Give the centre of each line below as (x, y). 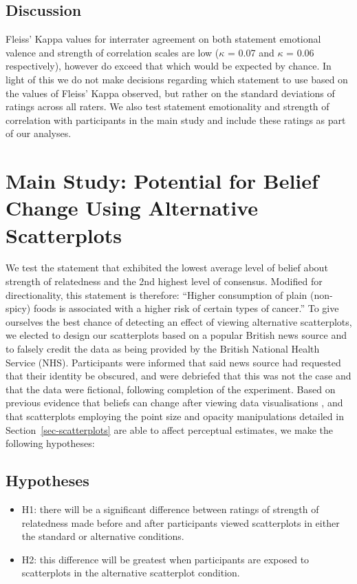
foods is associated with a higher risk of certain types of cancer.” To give (186, 308)
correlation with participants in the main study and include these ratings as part (176, 119)
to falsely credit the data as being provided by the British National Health (163, 349)
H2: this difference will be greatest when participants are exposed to (165, 559)
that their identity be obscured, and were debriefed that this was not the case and (178, 376)
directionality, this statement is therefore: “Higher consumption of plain (156, 294)
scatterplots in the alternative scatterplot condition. (131, 573)
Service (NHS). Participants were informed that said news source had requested (173, 362)
